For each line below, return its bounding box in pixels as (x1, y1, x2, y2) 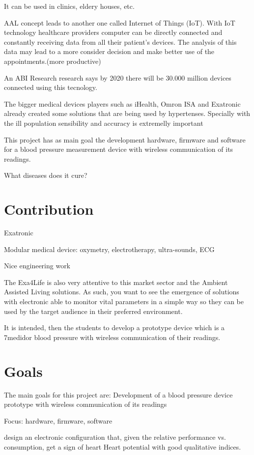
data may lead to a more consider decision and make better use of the (4, 46, 215, 57)
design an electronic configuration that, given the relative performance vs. (4, 432, 226, 442)
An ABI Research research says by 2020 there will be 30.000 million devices (4, 72, 231, 83)
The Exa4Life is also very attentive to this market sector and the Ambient (4, 277, 228, 287)
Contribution (4, 199, 94, 219)
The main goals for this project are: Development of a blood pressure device (4, 389, 233, 399)
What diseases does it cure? (4, 170, 87, 180)
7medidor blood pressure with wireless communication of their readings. (4, 332, 221, 342)
